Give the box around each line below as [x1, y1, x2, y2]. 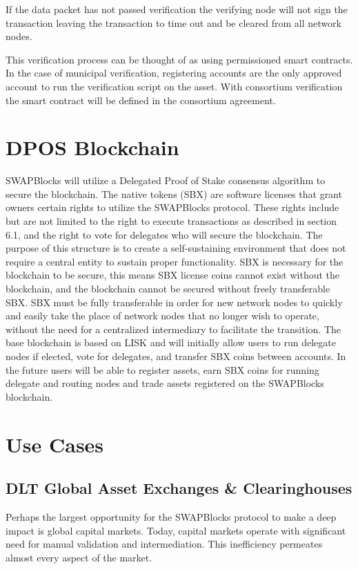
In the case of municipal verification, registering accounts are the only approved [6, 66, 342, 80]
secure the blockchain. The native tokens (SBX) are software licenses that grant [6, 186, 342, 201]
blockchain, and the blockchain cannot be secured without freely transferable [6, 281, 330, 296]
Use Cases [6, 430, 104, 458]
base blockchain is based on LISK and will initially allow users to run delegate [6, 335, 336, 350]
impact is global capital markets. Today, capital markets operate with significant [6, 523, 346, 537]
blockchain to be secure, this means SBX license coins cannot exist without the [6, 268, 340, 282]
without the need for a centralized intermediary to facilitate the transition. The [6, 321, 341, 336]
